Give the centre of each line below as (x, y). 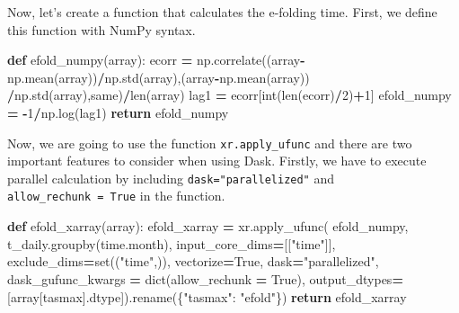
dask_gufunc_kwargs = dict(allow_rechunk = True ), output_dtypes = (205, 278)
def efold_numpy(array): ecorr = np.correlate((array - (156, 60)
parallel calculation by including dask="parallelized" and (171, 178)
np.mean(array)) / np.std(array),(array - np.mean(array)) (159, 77)
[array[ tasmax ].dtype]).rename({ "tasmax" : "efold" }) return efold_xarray (207, 296)
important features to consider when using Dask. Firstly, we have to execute (217, 161)
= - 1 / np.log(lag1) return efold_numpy (118, 112)
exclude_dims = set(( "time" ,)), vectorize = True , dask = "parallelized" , (193, 261)
